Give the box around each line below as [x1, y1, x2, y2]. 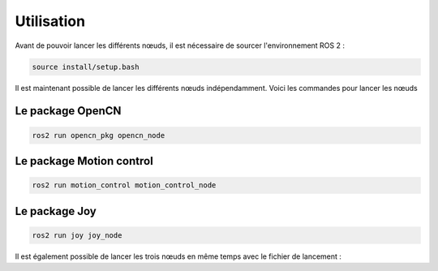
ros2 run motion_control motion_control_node [32, 181, 217, 190]
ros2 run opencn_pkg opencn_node [32, 131, 165, 140]
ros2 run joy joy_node [32, 230, 122, 239]
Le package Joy [15, 204, 97, 218]
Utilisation [15, 12, 85, 30]
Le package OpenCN [15, 104, 122, 118]
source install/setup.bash [32, 62, 140, 71]
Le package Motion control [15, 154, 153, 168]
